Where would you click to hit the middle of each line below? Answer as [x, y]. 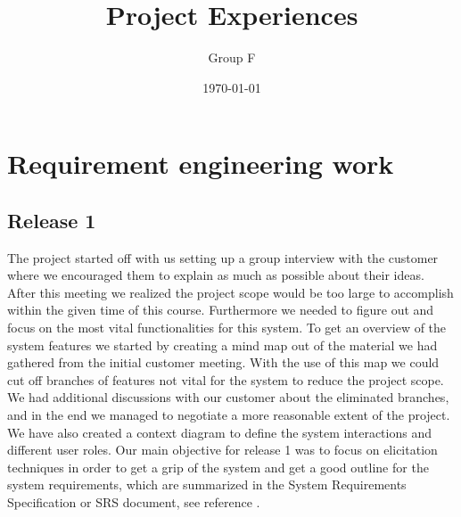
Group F [232, 57]
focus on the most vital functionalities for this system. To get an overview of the [227, 328]
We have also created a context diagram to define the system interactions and [219, 432]
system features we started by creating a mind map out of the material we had [222, 345]
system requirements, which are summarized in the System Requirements [207, 484]
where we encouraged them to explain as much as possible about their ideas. [216, 275]
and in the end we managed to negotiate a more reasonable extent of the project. [229, 415]
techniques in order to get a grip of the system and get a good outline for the [218, 467]
